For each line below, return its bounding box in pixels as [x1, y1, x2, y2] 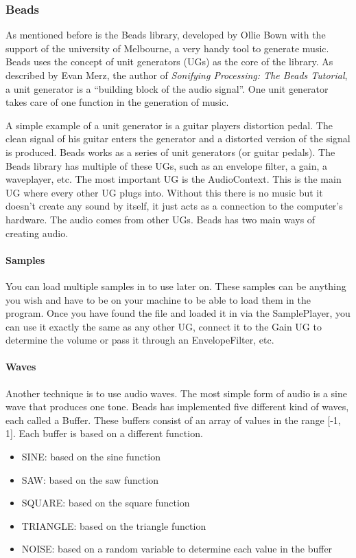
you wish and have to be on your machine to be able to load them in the [5, 292, 311, 306]
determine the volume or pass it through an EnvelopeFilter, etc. [5, 333, 274, 347]
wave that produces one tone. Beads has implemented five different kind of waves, [5, 399, 349, 414]
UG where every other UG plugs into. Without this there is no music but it [5, 185, 323, 199]
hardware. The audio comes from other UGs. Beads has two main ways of [5, 212, 316, 226]
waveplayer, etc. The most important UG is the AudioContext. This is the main [5, 172, 342, 186]
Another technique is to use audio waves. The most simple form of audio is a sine [5, 386, 347, 400]
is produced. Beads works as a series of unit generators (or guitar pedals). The [5, 144, 335, 159]
